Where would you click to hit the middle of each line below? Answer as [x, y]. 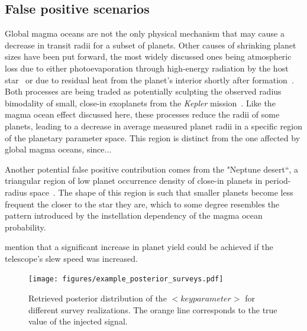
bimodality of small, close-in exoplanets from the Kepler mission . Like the [140, 103]
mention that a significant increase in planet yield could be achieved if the [139, 247]
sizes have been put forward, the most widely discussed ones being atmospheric [148, 56]
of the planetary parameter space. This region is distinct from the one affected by [153, 137]
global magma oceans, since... [58, 149]
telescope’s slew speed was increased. [71, 258]
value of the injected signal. [78, 321]
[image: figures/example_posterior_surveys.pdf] [126, 279]
